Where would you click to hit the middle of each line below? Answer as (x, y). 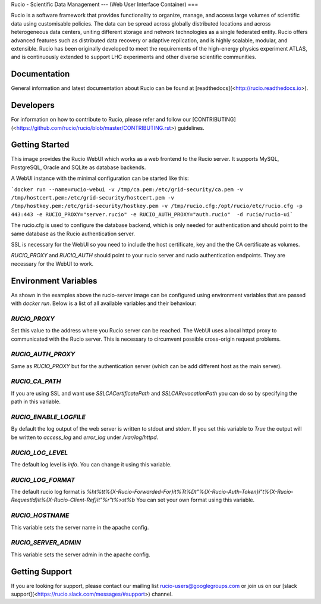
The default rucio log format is (48, 492)
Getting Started (40, 145)
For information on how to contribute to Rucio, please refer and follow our (101, 120)
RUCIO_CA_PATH (36, 381)
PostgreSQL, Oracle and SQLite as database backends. (78, 167)
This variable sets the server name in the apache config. (80, 527)
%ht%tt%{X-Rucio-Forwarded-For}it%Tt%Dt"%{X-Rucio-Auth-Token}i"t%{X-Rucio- (190, 492)
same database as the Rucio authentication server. (73, 233)
